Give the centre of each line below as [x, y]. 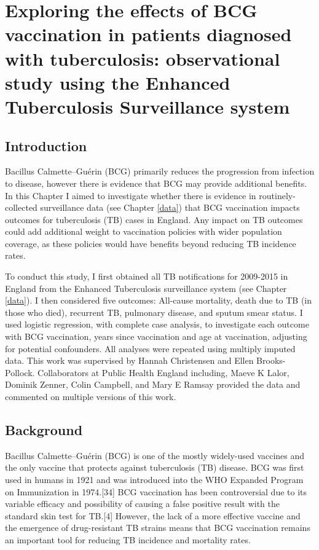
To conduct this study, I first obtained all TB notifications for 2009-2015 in [147, 276]
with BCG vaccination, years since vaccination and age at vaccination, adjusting [156, 336]
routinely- [277, 195]
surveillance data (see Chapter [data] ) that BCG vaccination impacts [170, 207]
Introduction [46, 145]
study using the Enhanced [118, 82]
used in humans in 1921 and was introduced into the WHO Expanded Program [154, 479]
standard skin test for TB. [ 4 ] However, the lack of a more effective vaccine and [153, 515]
